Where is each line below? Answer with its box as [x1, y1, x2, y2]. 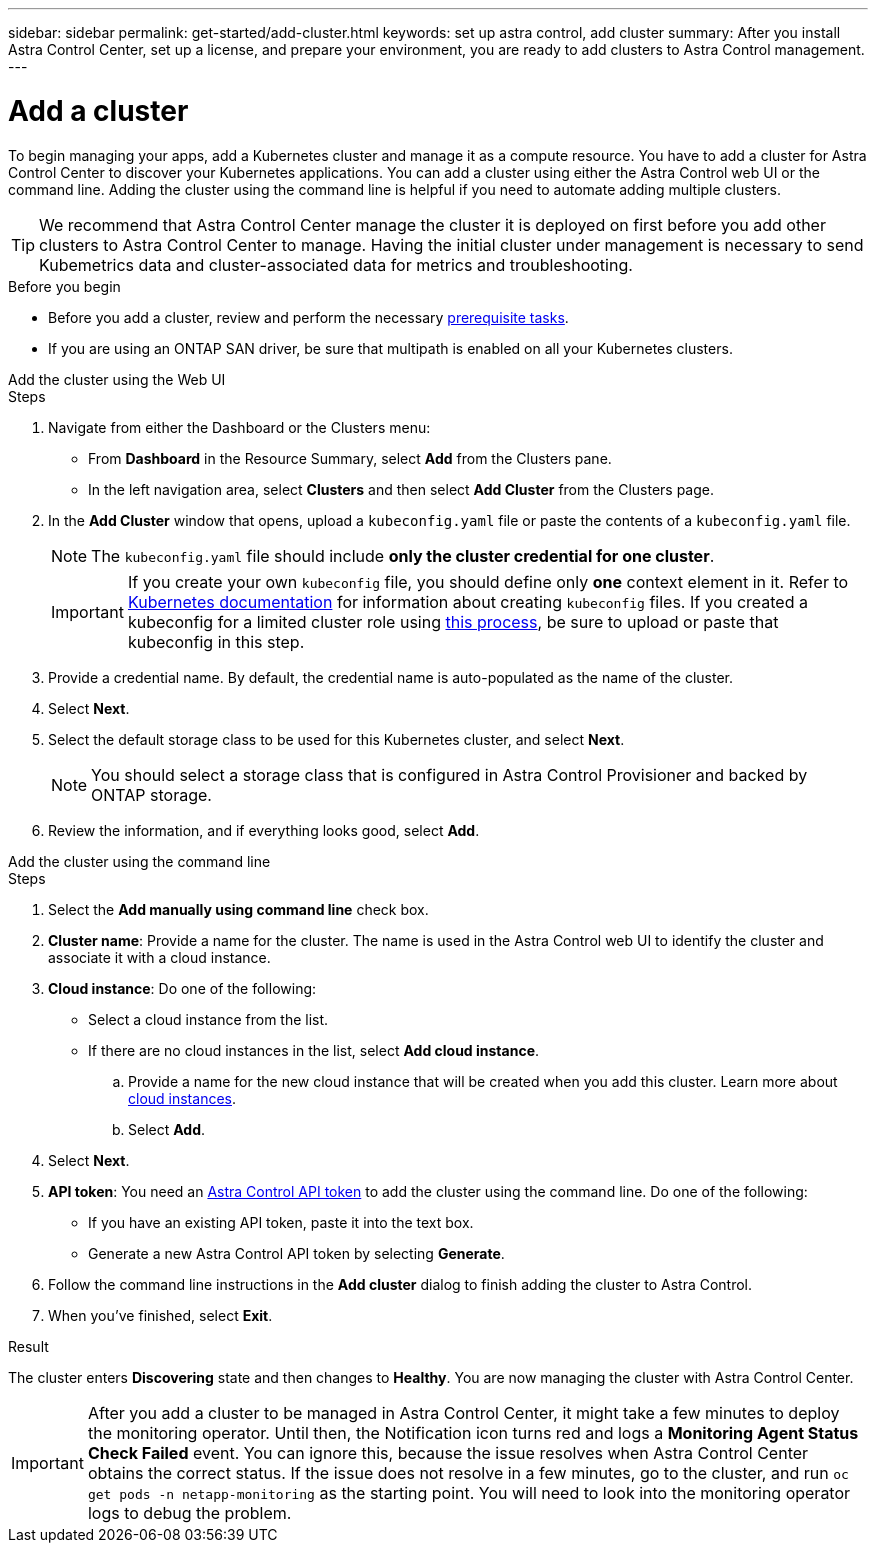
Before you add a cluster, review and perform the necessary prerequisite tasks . [48, 308, 569, 326]
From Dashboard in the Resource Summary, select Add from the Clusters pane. [88, 449, 612, 467]
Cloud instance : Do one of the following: [48, 979, 317, 997]
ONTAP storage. [91, 784, 212, 805]
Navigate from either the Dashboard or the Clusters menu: [48, 418, 431, 436]
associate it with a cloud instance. [48, 948, 271, 966]
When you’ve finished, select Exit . [48, 1306, 273, 1324]
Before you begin [8, 277, 121, 295]
